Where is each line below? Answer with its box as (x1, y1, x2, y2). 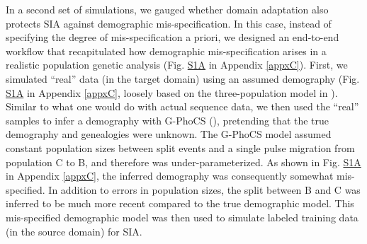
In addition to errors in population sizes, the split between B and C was (48, 182, 361, 197)
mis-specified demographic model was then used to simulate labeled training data (6, 209, 358, 224)
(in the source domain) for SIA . (6, 223, 142, 238)
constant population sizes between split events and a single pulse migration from (6, 140, 355, 155)
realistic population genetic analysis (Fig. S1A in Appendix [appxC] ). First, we (6, 57, 348, 72)
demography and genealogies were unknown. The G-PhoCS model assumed (6, 127, 332, 141)
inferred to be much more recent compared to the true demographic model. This (6, 196, 354, 211)
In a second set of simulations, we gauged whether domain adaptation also (6, 2, 329, 16)
